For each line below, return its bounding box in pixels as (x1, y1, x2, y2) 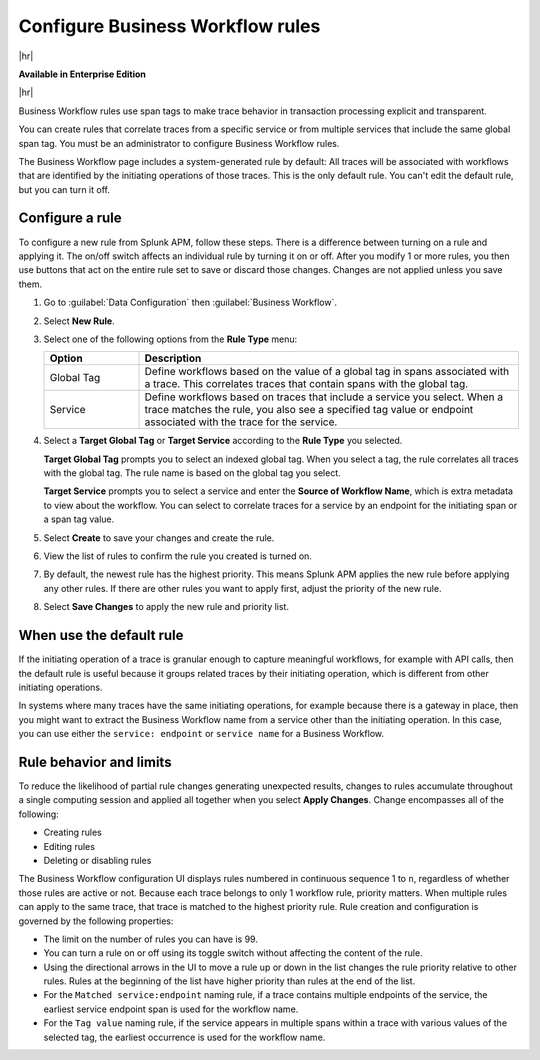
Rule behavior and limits (18, 753, 172, 770)
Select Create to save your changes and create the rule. (43, 531, 275, 544)
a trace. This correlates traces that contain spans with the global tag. (144, 377, 469, 391)
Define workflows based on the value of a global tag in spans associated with (144, 365, 510, 379)
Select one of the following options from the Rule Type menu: (43, 333, 298, 345)
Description (144, 351, 202, 365)
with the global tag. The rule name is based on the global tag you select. (43, 467, 342, 479)
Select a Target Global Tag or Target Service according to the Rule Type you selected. (43, 435, 403, 447)
